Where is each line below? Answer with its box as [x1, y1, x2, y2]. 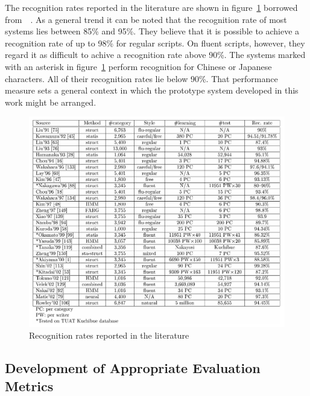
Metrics [5, 376, 54, 395]
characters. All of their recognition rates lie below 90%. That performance [5, 72, 278, 85]
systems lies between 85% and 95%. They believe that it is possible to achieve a [5, 25, 300, 37]
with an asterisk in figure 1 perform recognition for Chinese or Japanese [5, 60, 272, 72]
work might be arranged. [5, 95, 96, 108]
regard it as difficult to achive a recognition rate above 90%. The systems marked [5, 48, 306, 61]
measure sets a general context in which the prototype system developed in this [5, 84, 299, 97]
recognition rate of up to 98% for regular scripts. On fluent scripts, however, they [5, 36, 305, 49]
